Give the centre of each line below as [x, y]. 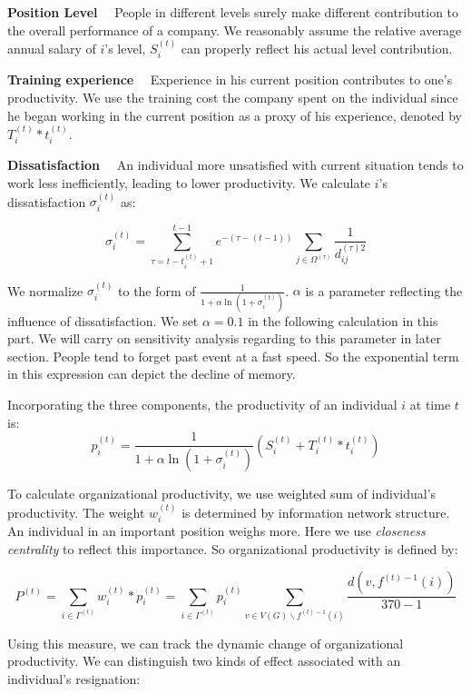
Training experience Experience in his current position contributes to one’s [230, 79]
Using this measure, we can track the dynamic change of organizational [206, 643]
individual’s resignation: [74, 678]
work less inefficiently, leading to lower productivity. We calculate [189, 183]
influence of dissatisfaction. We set [103, 320]
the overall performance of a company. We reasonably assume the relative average [235, 30]
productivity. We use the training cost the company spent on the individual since [233, 98]
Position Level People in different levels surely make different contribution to [233, 12]
